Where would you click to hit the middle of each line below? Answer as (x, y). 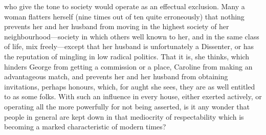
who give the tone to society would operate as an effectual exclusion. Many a (125, 6)
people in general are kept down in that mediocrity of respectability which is (124, 116)
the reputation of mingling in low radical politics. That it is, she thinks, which (127, 56)
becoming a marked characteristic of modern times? (85, 127)
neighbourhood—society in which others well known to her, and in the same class (132, 36)
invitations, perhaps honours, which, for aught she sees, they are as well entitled (130, 86)
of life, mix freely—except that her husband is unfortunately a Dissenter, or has (129, 46)
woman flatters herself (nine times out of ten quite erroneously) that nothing (124, 16)
